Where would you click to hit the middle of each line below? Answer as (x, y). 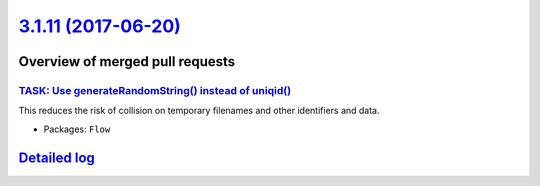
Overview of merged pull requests (127, 61)
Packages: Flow (77, 129)
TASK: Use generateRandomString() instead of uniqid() (155, 90)
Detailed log (56, 157)
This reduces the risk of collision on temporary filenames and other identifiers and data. (199, 111)
